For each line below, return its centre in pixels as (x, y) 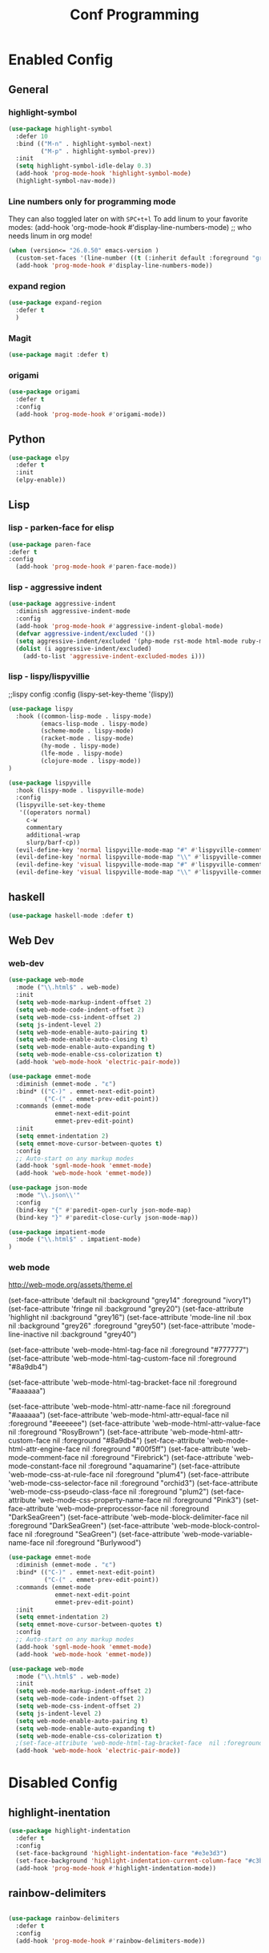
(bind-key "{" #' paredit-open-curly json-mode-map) (104, 1210)
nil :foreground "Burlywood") (94, 1543)
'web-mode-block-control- (215, 1526)
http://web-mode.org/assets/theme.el (70, 1285)
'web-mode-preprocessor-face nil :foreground (132, 1509)
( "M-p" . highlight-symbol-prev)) (98, 151)
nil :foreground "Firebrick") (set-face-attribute (157, 1458)
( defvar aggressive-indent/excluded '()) (86, 634)
